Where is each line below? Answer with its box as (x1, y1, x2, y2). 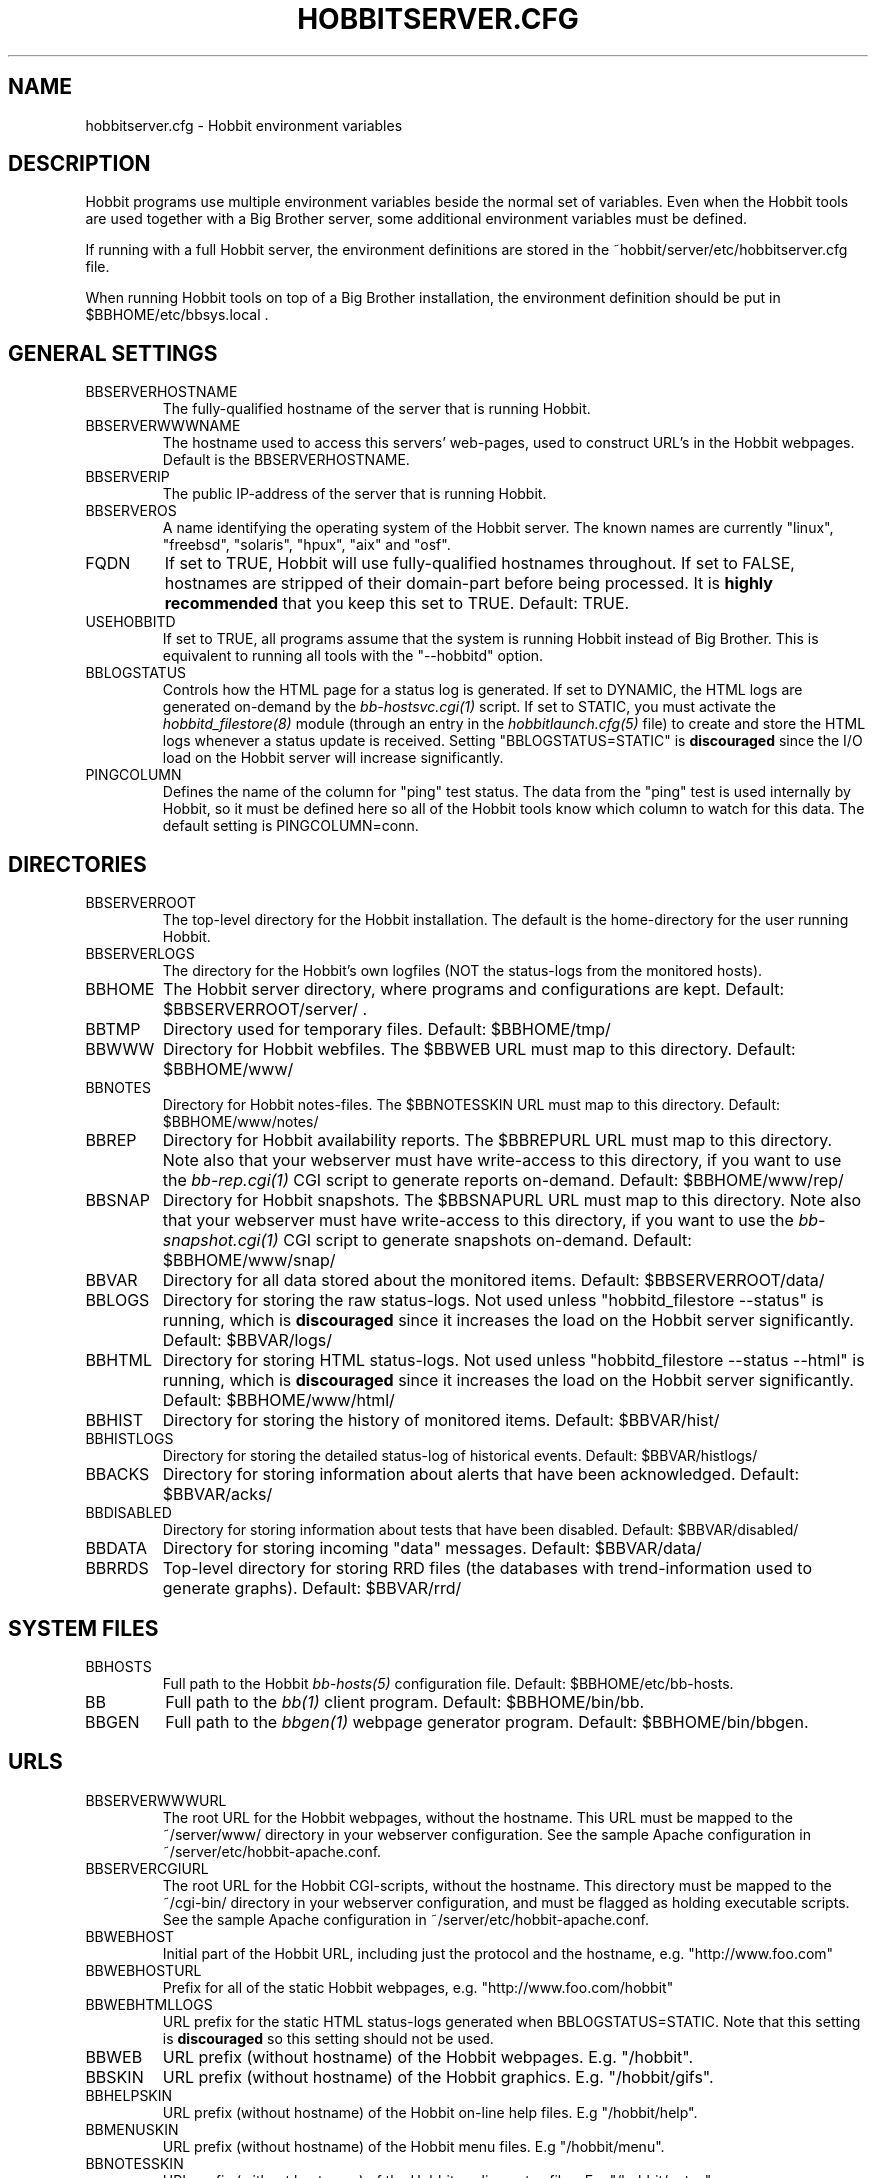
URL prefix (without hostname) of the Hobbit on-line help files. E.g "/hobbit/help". (162, 2103, 698, 2121)
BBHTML (85, 1350, 153, 1371)
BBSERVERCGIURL (85, 1859, 209, 1877)
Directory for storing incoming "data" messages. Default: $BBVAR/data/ (162, 1538, 702, 1559)
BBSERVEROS (85, 502, 177, 520)
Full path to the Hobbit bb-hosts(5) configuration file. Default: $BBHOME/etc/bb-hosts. (162, 1674, 734, 1692)
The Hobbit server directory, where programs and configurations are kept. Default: (163, 979, 785, 1000)
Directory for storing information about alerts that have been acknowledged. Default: (162, 1464, 800, 1485)
